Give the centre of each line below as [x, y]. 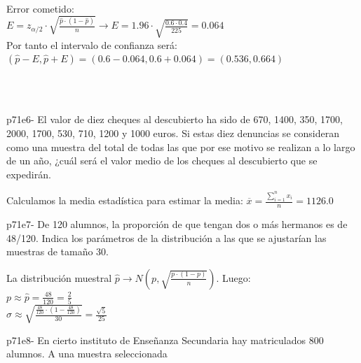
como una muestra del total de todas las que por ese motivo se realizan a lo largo [181, 147]
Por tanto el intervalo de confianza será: [92, 44]
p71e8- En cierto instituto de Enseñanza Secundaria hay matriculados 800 [165, 340]
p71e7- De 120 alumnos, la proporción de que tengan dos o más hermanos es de [177, 223]
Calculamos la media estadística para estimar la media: [125, 200]
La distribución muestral [59, 277]
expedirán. [29, 174]
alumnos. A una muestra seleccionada [87, 354]
